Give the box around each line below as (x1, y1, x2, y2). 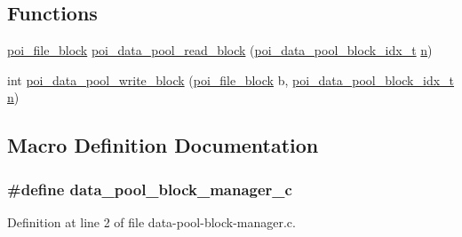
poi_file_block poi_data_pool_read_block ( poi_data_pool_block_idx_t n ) (7, 41, 433, 59)
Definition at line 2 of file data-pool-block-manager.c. (7, 212, 296, 231)
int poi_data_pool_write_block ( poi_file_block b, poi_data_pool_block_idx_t (7, 70, 455, 89)
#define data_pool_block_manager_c (7, 178, 292, 200)
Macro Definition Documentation (7, 131, 319, 159)
